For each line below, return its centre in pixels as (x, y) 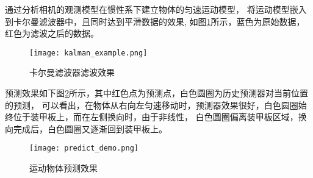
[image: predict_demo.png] (84, 148)
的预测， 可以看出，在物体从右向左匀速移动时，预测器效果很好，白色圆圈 (152, 105)
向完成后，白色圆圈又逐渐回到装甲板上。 (86, 128)
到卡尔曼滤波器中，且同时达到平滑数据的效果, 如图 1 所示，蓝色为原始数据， (155, 21)
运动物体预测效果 (63, 168)
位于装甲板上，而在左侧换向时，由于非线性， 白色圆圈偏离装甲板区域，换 (160, 117)
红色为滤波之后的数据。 (52, 33)
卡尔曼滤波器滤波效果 (72, 72)
